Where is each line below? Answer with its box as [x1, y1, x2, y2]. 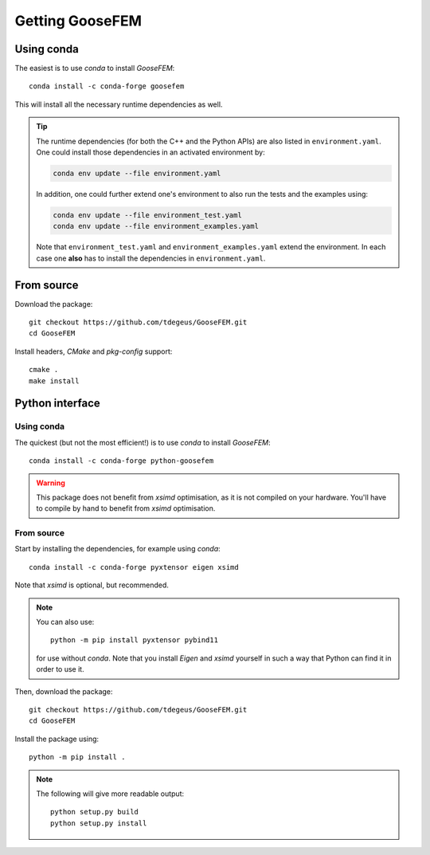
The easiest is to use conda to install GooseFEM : [14, 64, 175, 73]
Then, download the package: [14, 686, 113, 696]
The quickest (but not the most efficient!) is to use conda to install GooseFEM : [14, 437, 271, 447]
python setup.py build [50, 807, 139, 817]
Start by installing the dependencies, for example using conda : [14, 544, 221, 554]
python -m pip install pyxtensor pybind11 [50, 636, 219, 645]
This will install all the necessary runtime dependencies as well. [14, 100, 223, 109]
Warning [36, 478, 65, 488]
